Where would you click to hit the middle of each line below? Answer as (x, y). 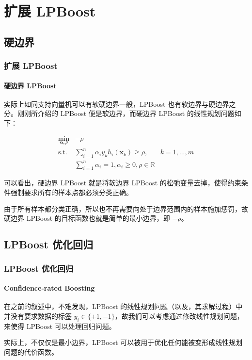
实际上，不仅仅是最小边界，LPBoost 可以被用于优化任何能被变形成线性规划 (123, 342)
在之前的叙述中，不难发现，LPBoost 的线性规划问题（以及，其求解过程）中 (123, 306)
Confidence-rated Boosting (49, 288)
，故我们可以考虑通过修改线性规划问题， (179, 316)
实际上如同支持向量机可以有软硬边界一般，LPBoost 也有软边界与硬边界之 (120, 104)
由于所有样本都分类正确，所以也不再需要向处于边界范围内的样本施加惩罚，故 (126, 208)
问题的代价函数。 (31, 352)
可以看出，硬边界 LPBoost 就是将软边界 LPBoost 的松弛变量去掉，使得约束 (123, 183)
